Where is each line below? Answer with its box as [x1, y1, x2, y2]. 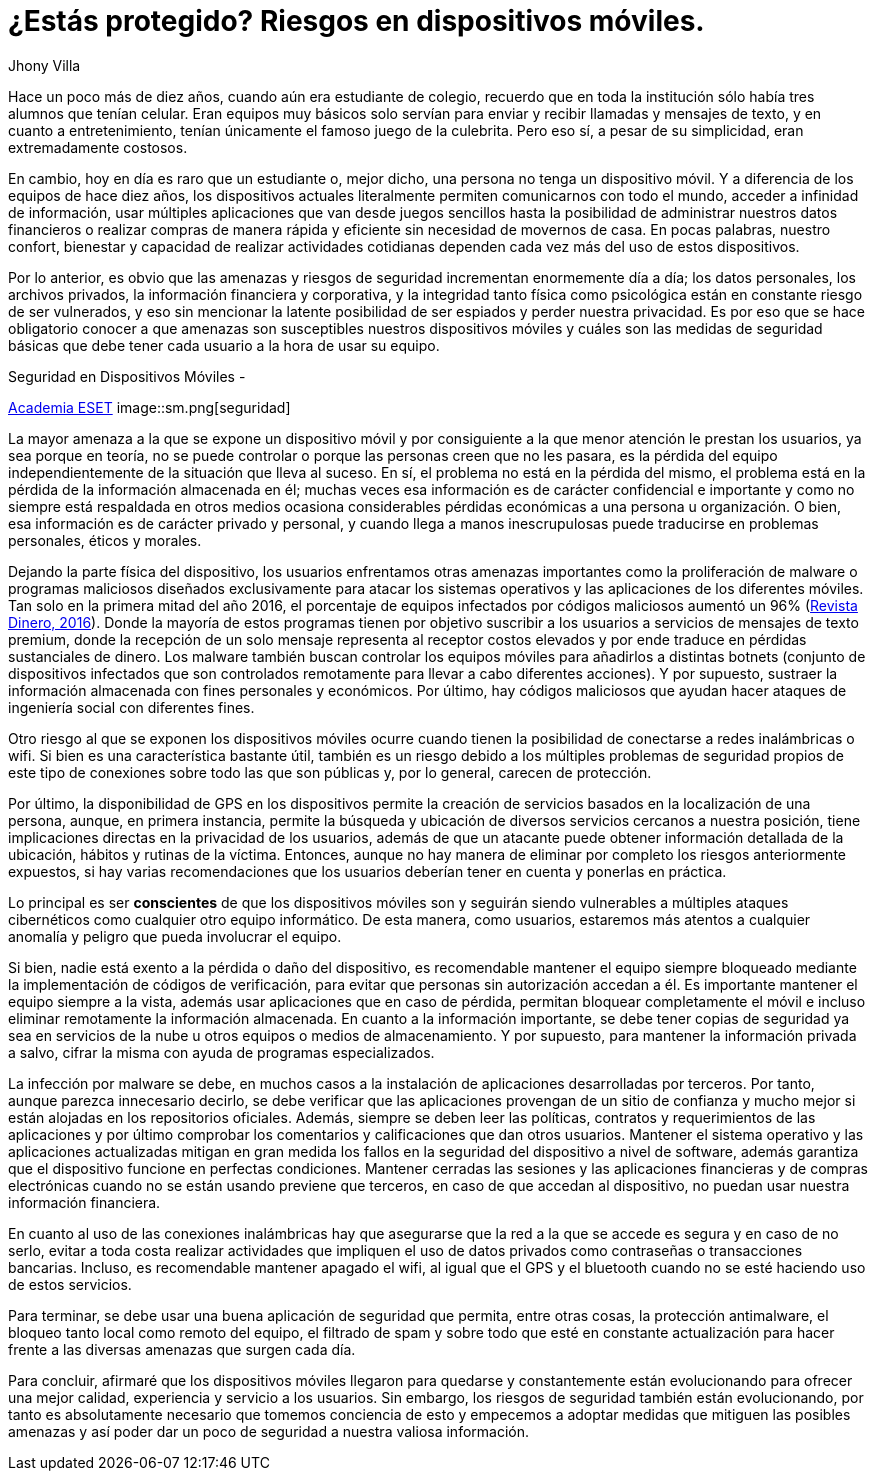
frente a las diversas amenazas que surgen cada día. [8, 1340, 356, 1358]
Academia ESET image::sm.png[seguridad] [8, 398, 291, 416]
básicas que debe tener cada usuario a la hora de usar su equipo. [8, 336, 440, 354]
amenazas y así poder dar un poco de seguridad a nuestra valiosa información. [8, 1422, 529, 1440]
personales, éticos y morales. [8, 531, 202, 549]
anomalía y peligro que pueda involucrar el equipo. [8, 927, 342, 945]
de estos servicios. [8, 1275, 132, 1293]
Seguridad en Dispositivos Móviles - [8, 367, 246, 385]
